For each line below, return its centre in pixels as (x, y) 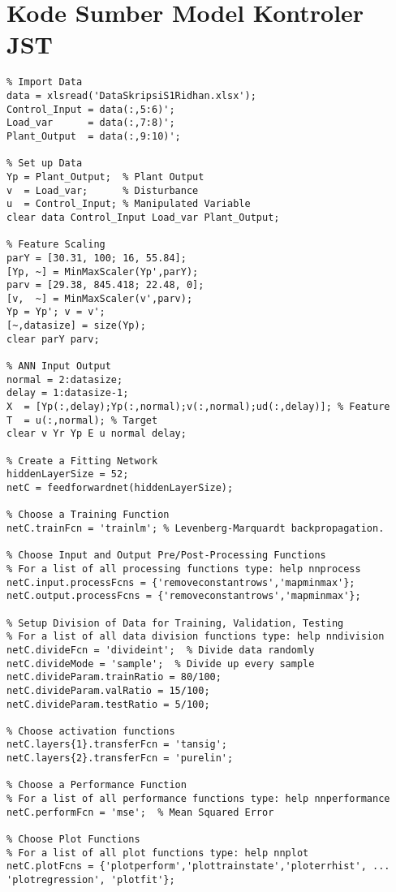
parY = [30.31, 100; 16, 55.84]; (97, 258)
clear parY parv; (53, 339)
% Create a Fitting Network (82, 461)
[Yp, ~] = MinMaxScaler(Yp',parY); (103, 271)
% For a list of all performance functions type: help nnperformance (198, 799)
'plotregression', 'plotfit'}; (91, 880)
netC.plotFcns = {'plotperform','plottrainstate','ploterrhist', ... (198, 866)
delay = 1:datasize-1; (68, 393)
